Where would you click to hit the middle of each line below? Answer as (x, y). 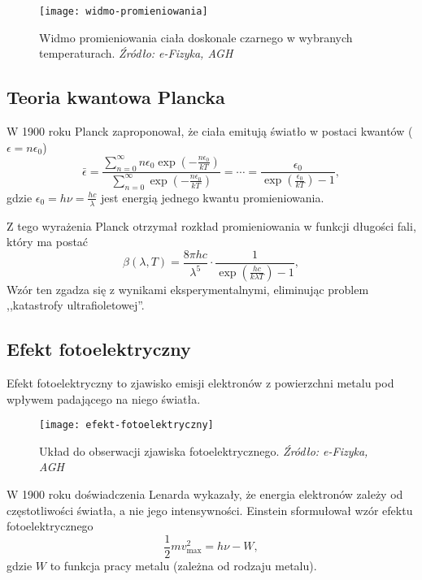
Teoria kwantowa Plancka (116, 97)
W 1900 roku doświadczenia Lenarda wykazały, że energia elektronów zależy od (205, 494)
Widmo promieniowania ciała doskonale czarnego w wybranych (196, 37)
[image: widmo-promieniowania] (124, 11)
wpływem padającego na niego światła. (104, 398)
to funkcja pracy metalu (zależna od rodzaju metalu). (183, 565)
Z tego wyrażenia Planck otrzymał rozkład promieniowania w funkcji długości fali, (211, 225)
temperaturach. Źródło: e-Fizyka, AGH (136, 53)
